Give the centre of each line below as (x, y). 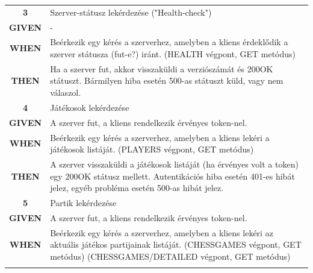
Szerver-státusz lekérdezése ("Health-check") (131, 12)
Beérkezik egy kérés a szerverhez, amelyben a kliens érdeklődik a (169, 42)
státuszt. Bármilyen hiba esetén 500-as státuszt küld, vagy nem (167, 80)
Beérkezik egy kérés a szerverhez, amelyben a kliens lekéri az (162, 232)
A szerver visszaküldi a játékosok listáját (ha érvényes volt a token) (174, 164)
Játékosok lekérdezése (90, 107)
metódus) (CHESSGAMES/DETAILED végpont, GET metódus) (170, 256)
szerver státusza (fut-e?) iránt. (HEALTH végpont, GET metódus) (173, 54)
